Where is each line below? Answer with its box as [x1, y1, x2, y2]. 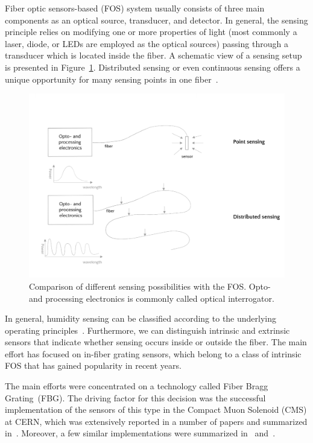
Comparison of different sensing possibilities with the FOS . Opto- [29, 279, 271, 292]
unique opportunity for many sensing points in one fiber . [5, 72, 218, 85]
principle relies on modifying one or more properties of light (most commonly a [5, 25, 297, 38]
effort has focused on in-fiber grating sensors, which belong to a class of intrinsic [5, 347, 302, 360]
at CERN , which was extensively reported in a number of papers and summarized [5, 415, 308, 427]
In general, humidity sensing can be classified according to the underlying [5, 312, 277, 325]
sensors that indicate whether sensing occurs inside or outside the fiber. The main [5, 336, 307, 348]
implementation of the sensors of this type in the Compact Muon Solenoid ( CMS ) [5, 403, 307, 416]
